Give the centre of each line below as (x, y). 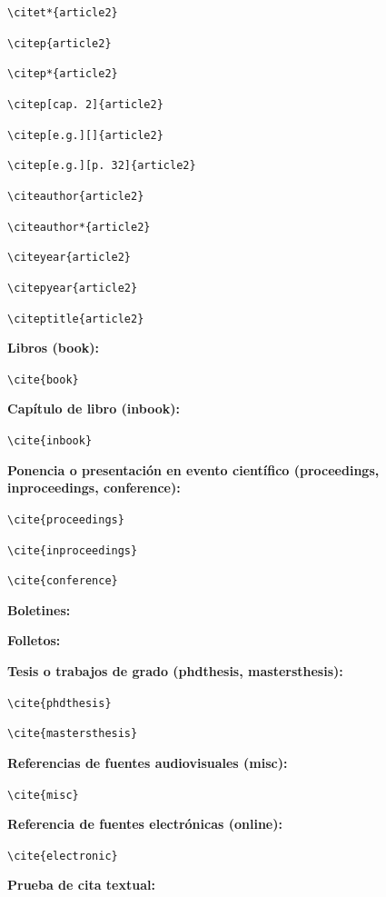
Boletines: (39, 609)
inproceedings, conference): (94, 488)
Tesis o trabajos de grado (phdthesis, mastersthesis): (175, 671)
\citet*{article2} (63, 13)
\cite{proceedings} (66, 519)
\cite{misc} (43, 795)
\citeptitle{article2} (76, 319)
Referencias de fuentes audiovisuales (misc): (148, 762)
